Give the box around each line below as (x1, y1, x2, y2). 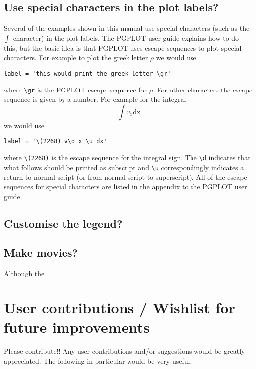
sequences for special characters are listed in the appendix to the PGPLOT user (4, 182, 247, 192)
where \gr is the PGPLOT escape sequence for (4, 84, 147, 94)
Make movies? (4, 245, 78, 260)
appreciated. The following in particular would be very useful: (4, 355, 192, 366)
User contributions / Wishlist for (4, 297, 235, 317)
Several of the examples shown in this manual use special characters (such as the (4, 23, 250, 33)
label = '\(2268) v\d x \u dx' (4, 138, 107, 145)
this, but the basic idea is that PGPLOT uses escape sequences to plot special (4, 42, 242, 53)
